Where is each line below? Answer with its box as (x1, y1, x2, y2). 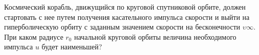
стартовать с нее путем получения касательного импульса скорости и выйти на (4, 11, 250, 22)
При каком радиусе (4, 31, 63, 42)
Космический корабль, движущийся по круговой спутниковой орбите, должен (4, 2, 246, 12)
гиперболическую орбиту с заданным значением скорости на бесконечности (4, 21, 241, 32)
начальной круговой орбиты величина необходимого (74, 31, 237, 42)
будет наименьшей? (41, 41, 102, 52)
